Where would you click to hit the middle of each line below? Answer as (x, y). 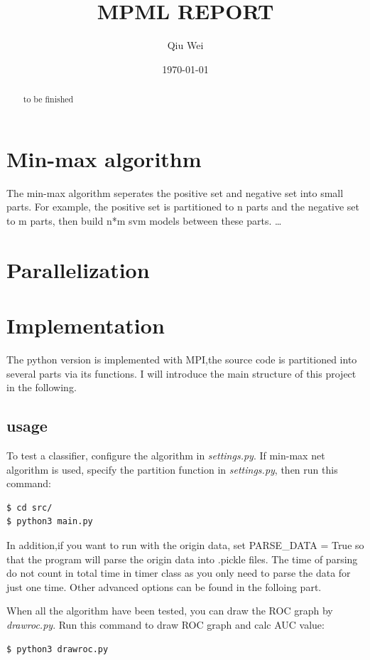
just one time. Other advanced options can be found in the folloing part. (164, 586)
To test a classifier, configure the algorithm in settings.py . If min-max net (166, 455)
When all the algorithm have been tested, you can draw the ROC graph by (170, 611)
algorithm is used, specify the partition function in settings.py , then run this (172, 469)
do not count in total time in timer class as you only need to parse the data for (179, 573)
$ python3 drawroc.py (58, 649)
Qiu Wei (185, 45)
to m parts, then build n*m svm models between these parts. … (144, 220)
